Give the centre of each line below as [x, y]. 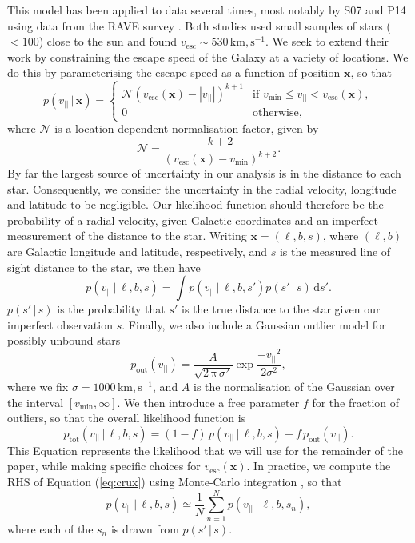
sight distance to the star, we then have [104, 267]
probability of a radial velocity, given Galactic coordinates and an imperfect [193, 220]
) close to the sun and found [108, 41]
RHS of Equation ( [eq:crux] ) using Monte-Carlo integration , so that [175, 481]
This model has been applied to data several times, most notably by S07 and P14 [207, 10]
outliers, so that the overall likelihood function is [127, 418]
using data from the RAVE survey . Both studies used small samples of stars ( [199, 25]
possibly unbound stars [64, 340]
